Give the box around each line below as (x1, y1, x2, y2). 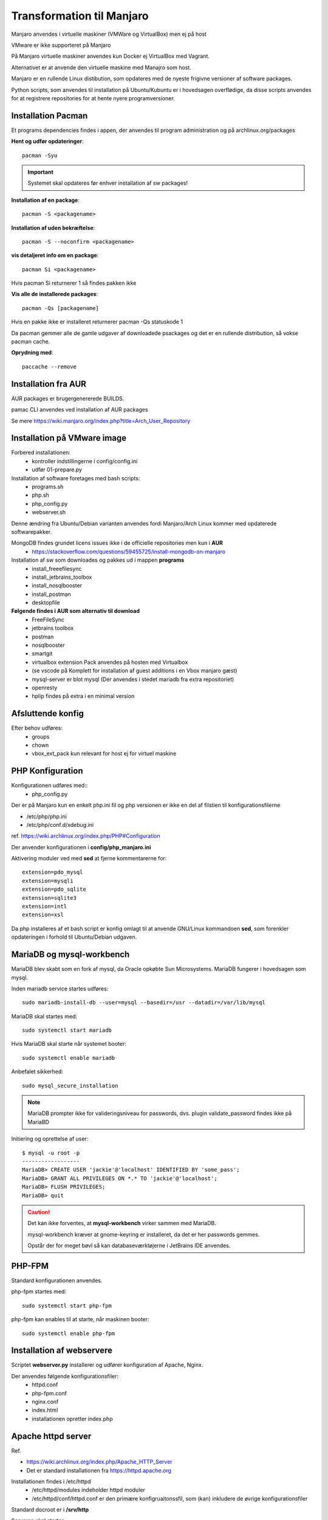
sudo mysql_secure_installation (22, 1082, 118, 1089)
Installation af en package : (11, 196, 80, 204)
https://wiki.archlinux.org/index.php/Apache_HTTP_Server (26, 1458, 173, 1465)
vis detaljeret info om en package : (11, 252, 99, 259)
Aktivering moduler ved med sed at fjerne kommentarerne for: (11, 855, 167, 862)
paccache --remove (22, 363, 77, 370)
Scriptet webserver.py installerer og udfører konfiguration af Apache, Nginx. (11, 1361, 203, 1369)
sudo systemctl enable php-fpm (22, 1330, 115, 1337)
